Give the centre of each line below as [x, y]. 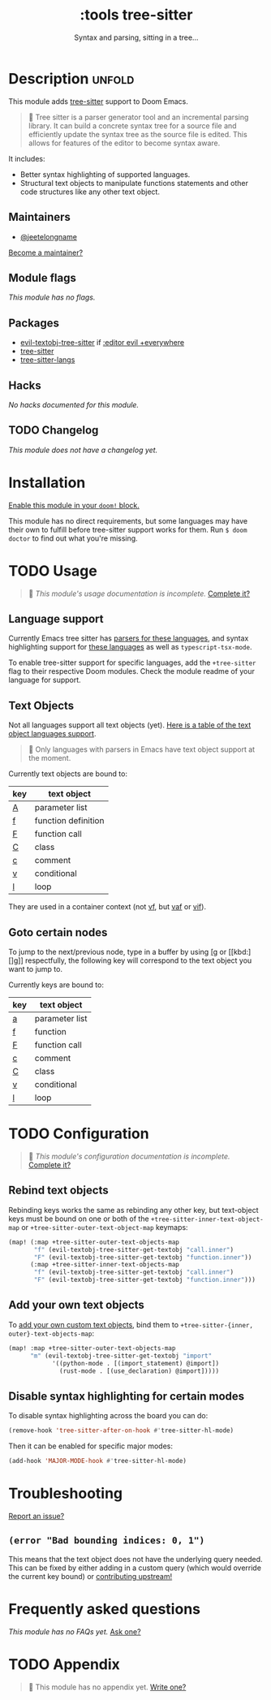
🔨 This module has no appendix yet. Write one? [107, 1687]
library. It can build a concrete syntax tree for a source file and [132, 125]
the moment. [49, 758]
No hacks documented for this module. [74, 404]
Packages [34, 323]
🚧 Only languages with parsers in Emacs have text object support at [142, 749]
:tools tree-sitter [136, 15]
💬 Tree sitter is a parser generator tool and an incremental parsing [138, 117]
